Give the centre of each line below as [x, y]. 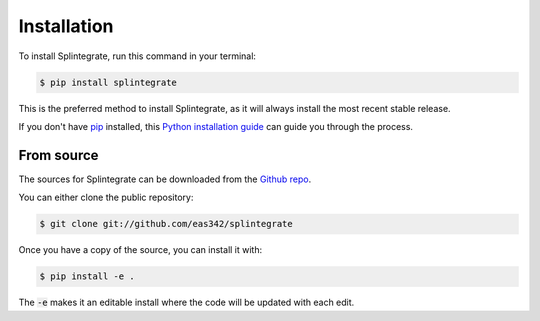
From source [58, 155]
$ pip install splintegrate [108, 82]
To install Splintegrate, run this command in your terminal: [137, 56]
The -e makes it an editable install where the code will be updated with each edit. [186, 302]
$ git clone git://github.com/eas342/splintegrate [166, 224]
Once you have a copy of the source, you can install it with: [140, 250]
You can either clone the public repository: [106, 197]
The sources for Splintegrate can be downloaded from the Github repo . [165, 179]
